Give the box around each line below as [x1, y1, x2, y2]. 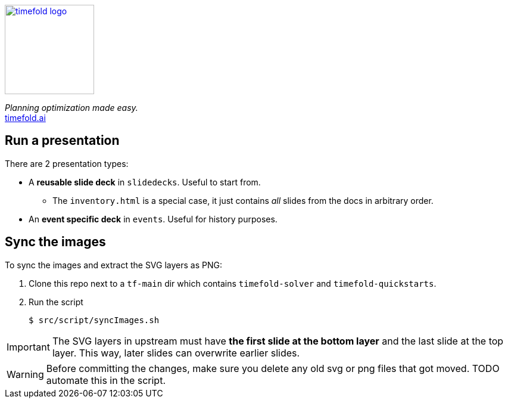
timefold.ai [5, 113, 46, 123]
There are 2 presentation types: [5, 158, 129, 169]
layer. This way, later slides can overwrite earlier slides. [52, 346, 300, 359]
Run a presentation [5, 133, 120, 148]
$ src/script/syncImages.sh [29, 315, 160, 325]
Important [7, 340, 50, 353]
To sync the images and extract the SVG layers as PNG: [5, 259, 222, 270]
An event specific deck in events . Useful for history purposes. [29, 213, 278, 224]
